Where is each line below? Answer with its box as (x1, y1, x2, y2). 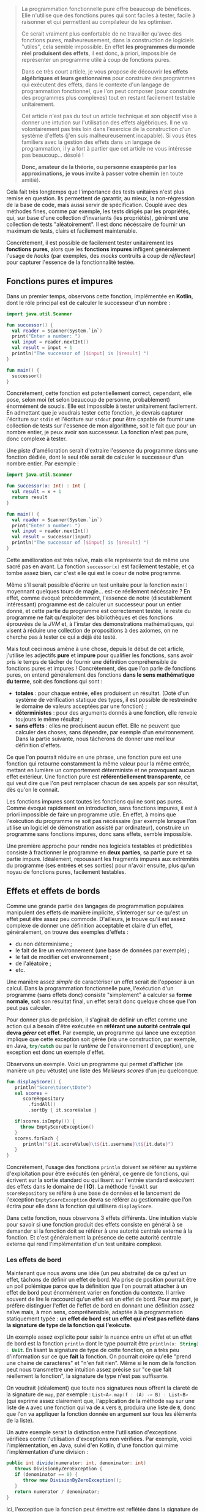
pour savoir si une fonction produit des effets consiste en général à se (6, 1221, 183, 1228)
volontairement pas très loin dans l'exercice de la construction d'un (21, 126, 191, 132)
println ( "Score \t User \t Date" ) (14, 1084, 92, 1091)
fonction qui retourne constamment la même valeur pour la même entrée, (6, 759, 191, 767)
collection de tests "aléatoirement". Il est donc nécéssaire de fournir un (6, 220, 185, 228)
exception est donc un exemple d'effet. (6, 1048, 105, 1056)
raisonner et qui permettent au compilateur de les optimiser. (21, 18, 173, 25)
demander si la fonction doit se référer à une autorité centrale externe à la (6, 1227, 193, 1235)
